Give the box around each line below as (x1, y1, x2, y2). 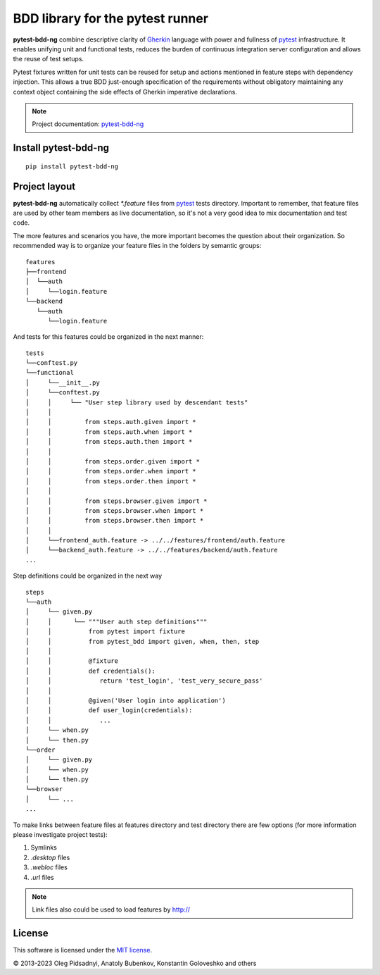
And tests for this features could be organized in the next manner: (13, 333, 204, 341)
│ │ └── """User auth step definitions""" (25, 617, 208, 626)
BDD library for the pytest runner (13, 11, 209, 26)
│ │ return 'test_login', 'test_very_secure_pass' (25, 677, 263, 685)
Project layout (13, 180, 76, 192)
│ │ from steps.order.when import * (25, 467, 196, 476)
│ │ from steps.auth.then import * (25, 437, 193, 446)
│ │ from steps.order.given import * (25, 457, 201, 465)
